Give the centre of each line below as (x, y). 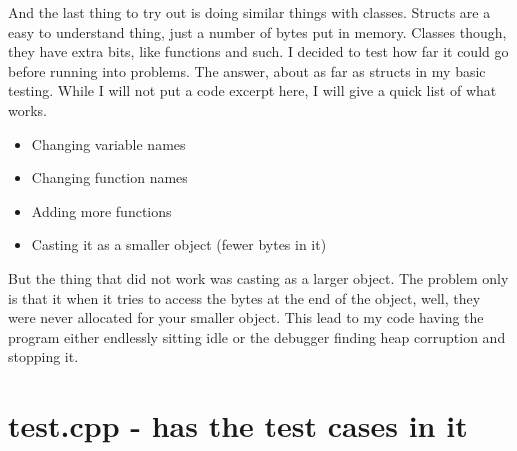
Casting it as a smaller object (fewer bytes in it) (179, 244)
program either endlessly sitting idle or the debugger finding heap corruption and (257, 336)
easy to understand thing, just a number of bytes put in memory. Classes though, (257, 31)
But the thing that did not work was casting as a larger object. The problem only (258, 277)
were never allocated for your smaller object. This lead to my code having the (246, 317)
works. (28, 109)
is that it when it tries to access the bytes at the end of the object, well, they (244, 297)
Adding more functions (101, 210)
